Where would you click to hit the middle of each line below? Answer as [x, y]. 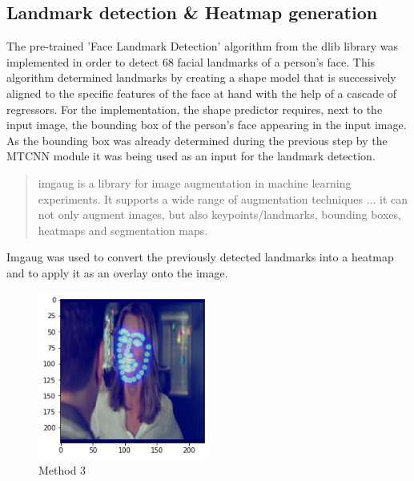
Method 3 [62, 469]
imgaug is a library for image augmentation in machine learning [195, 182]
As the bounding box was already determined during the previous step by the [197, 140]
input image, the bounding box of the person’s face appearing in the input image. [207, 125]
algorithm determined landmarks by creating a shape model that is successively [201, 77]
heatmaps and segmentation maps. [123, 230]
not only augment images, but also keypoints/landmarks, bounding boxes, [219, 214]
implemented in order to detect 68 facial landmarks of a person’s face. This [191, 61]
